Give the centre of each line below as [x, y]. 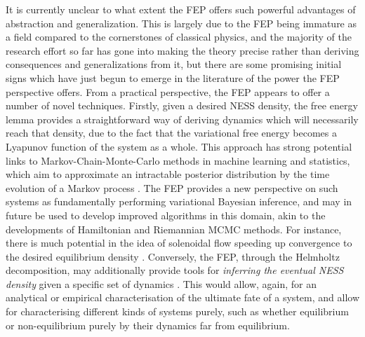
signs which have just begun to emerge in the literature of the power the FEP [173, 77]
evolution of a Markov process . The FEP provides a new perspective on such [172, 187]
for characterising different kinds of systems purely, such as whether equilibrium [177, 311]
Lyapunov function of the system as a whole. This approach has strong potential [179, 146]
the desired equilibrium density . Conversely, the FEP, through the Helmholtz [173, 256]
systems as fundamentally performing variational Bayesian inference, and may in [179, 201]
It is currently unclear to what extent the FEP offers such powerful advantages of [181, 9]
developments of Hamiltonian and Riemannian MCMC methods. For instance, [174, 229]
